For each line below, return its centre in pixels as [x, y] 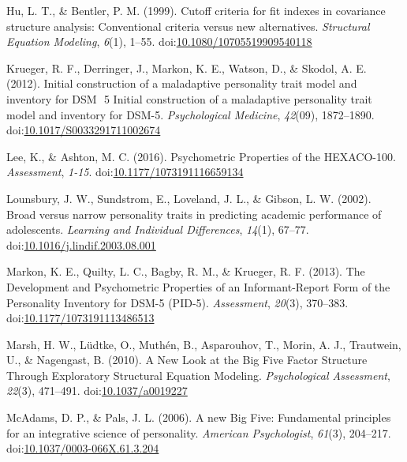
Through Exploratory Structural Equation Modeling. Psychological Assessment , [198, 375]
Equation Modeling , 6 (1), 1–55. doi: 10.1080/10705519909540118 [159, 41]
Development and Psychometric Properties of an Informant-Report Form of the [198, 286]
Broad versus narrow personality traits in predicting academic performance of [194, 214]
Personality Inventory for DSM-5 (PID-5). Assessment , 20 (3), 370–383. [177, 302]
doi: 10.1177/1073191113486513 [80, 318]
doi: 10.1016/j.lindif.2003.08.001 [81, 244]
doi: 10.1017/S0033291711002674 [84, 130]
